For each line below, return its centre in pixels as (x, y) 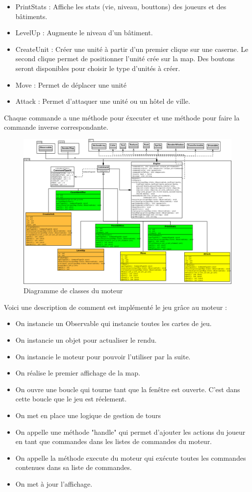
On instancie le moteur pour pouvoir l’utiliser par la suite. (103, 356)
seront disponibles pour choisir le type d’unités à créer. (98, 68)
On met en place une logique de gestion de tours (88, 415)
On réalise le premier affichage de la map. (78, 373)
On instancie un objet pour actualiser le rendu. (86, 340)
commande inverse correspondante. (56, 127)
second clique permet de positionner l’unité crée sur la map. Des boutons (125, 59)
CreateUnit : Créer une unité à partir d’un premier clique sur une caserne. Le (132, 49)
